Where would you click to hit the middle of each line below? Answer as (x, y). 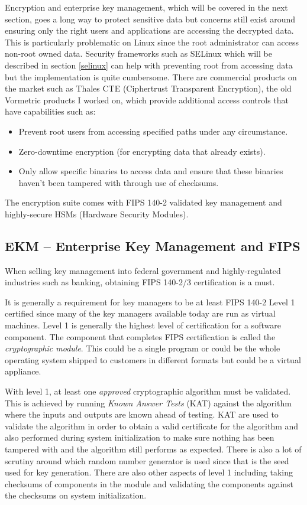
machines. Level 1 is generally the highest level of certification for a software (143, 325)
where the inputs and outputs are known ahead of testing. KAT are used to (142, 414)
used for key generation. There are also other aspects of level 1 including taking (149, 472)
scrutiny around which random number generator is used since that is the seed (147, 460)
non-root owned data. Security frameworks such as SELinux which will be (138, 53)
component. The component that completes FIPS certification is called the (140, 336)
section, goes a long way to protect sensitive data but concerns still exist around (150, 19)
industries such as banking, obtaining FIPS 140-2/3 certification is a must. (140, 282)
